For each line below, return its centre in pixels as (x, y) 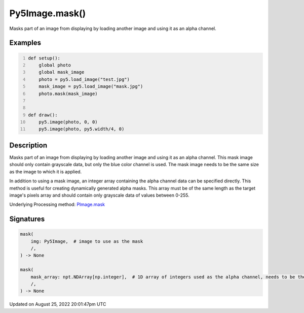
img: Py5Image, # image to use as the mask (87, 241)
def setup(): (44, 58)
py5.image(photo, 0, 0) (68, 122)
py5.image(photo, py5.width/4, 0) (82, 129)
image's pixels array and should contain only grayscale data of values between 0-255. (99, 195)
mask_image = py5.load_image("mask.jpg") (91, 87)
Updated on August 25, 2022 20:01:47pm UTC (58, 304)
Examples (25, 43)
